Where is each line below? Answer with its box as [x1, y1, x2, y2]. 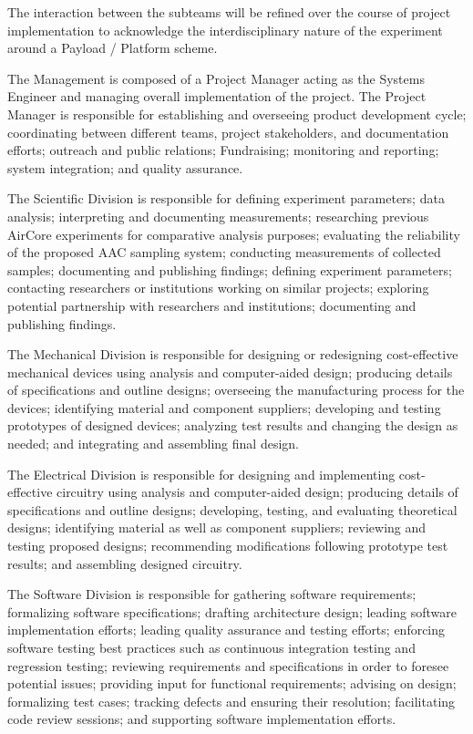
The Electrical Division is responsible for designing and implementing [7, 464, 396, 483]
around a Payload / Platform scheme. [7, 38, 218, 57]
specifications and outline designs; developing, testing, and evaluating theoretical [7, 500, 458, 519]
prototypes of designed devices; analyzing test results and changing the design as [7, 416, 458, 435]
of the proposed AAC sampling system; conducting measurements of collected [7, 243, 441, 262]
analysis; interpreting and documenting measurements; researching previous [7, 206, 429, 225]
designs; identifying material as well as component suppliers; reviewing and [7, 518, 427, 537]
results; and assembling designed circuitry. [7, 553, 242, 573]
